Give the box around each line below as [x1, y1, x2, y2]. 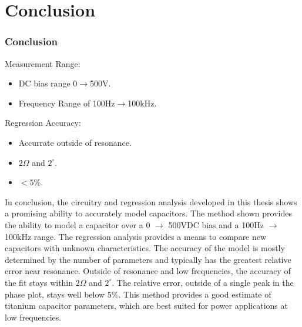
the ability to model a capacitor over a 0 [5, 218, 150, 231]
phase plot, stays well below [5, 288, 105, 300]
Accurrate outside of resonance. [18, 136, 132, 148]
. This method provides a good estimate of [118, 288, 271, 300]
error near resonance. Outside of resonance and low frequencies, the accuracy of [5, 265, 291, 277]
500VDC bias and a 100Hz [168, 218, 264, 231]
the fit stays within [5, 276, 73, 288]
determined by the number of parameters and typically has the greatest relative [5, 253, 291, 265]
